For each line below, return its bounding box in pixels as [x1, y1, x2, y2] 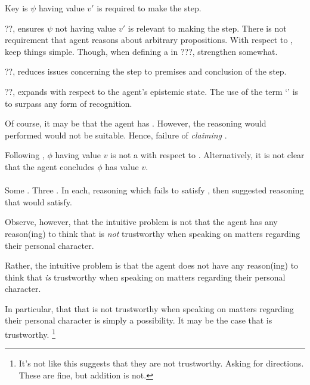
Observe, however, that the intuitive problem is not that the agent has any [5, 215, 278, 228]
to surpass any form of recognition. [5, 97, 132, 109]
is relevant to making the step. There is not [128, 21, 287, 34]
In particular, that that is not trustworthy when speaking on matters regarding [5, 302, 294, 315]
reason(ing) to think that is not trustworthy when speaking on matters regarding [5, 227, 300, 239]
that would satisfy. [5, 195, 72, 208]
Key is [5, 2, 28, 14]
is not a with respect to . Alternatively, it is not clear [110, 149, 305, 161]
